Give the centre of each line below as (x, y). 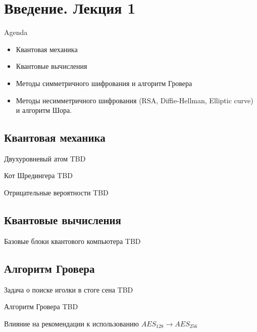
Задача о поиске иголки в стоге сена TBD (69, 289)
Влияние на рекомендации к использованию (71, 323)
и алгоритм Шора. (44, 110)
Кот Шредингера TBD (38, 175)
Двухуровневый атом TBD (45, 158)
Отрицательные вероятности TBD (56, 193)
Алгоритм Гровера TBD (41, 306)
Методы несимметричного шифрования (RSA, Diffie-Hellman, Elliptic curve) (135, 100)
